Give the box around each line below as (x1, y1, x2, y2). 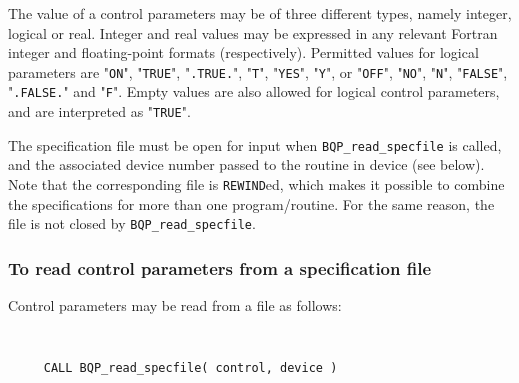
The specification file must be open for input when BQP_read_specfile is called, (8, 134, 502, 155)
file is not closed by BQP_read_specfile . (8, 213, 256, 234)
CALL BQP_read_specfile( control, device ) (43, 361, 338, 376)
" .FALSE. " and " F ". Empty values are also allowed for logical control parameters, (8, 81, 500, 102)
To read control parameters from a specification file (8, 255, 432, 280)
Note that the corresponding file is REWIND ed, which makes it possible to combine (8, 174, 505, 194)
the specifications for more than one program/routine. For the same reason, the (8, 193, 495, 214)
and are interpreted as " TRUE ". (8, 101, 191, 122)
